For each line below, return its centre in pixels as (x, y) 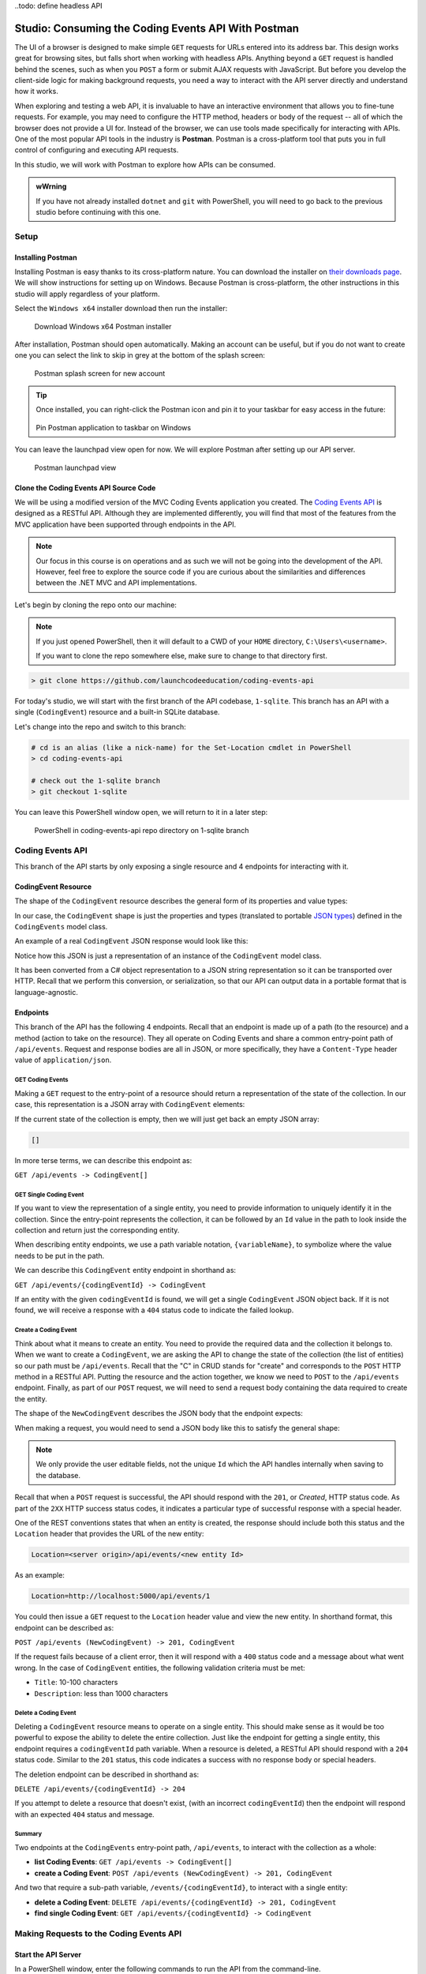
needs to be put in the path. (60, 1255)
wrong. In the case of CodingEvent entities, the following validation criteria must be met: (160, 1668)
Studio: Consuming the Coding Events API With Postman (157, 28)
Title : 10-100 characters (76, 1683)
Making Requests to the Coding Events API (98, 1933)
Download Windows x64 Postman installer (103, 326)
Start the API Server (48, 1954)
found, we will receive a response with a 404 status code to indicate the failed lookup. (154, 1310)
